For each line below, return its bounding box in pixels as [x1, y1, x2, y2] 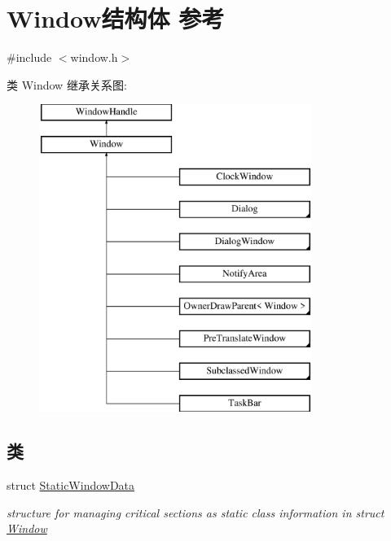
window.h [70, 49, 118, 66]
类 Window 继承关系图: [7, 76, 127, 93]
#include [7, 49, 52, 66]
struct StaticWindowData [7, 477, 135, 494]
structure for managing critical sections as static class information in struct [7, 504, 384, 521]
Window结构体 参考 [7, 2, 225, 35]
